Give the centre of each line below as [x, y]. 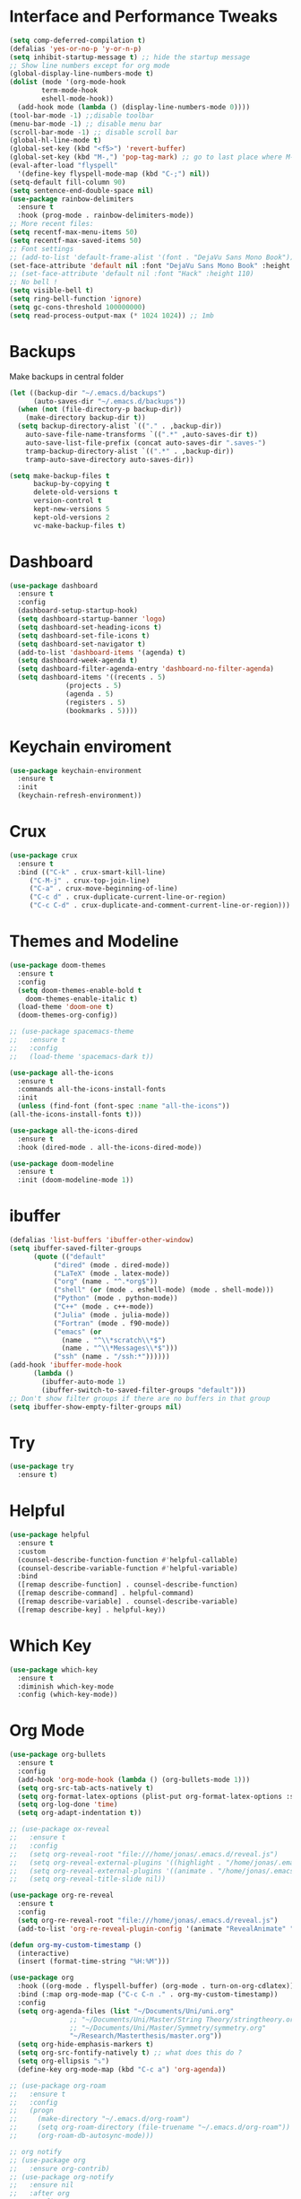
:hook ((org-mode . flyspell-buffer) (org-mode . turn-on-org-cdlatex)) [156, 1986]
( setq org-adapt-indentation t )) [80, 1813]
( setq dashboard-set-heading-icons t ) [90, 627]
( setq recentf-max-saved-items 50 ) [76, 240]
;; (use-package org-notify [62, 2177]
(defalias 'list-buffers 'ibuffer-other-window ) [102, 1240]
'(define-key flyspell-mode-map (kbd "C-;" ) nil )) [114, 174]
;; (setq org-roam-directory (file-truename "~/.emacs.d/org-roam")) [150, 2127]
